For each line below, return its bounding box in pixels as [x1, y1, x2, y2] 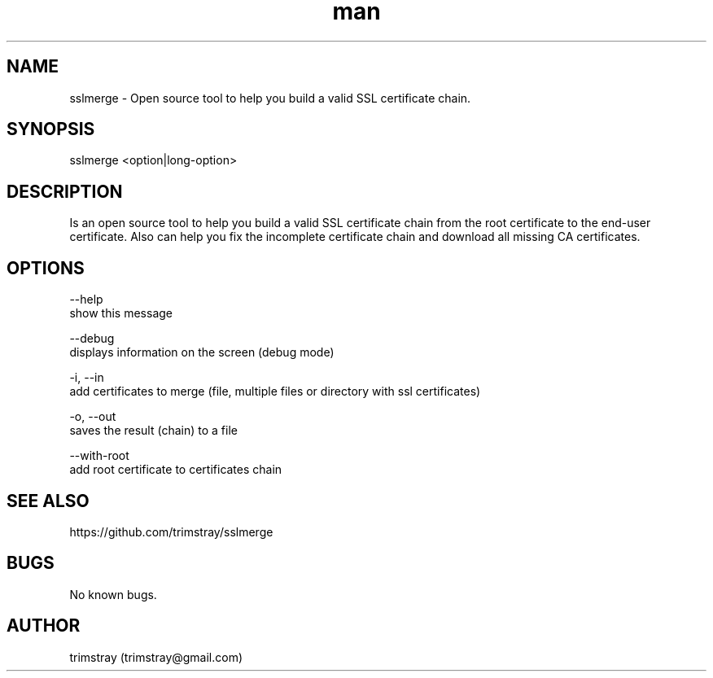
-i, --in [69, 370, 104, 385]
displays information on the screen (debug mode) [69, 345, 335, 360]
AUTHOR [7, 615, 81, 636]
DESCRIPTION [7, 181, 123, 202]
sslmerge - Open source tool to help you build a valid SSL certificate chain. [69, 90, 471, 105]
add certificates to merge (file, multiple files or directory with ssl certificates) [69, 384, 481, 399]
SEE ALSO [7, 490, 90, 511]
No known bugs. [69, 587, 157, 601]
